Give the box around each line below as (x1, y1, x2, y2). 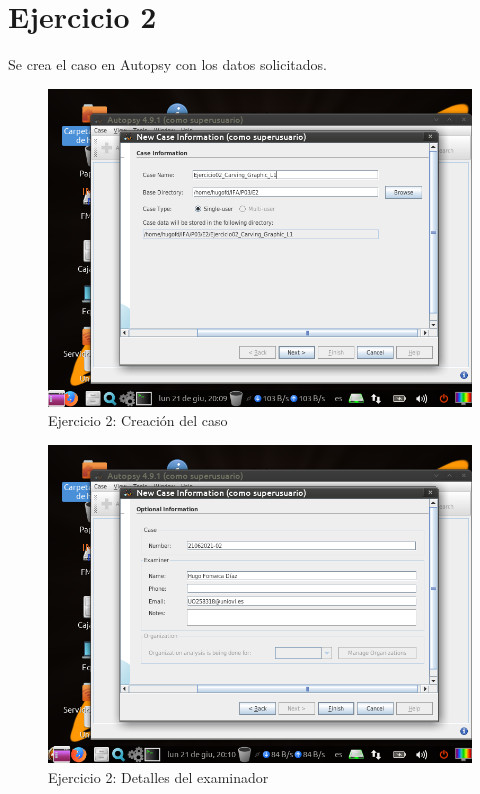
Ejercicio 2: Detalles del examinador (48, 766, 269, 787)
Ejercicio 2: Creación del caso (48, 410, 228, 431)
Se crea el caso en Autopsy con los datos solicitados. (8, 54, 327, 75)
